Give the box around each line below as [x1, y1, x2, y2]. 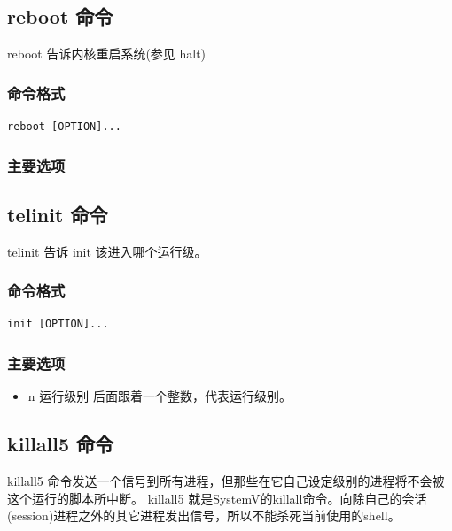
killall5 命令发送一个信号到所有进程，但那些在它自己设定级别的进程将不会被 [7, 472, 445, 490]
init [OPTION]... [7, 318, 109, 331]
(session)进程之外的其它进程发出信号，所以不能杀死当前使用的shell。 [7, 506, 401, 525]
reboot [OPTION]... [7, 120, 121, 134]
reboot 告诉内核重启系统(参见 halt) [7, 44, 207, 63]
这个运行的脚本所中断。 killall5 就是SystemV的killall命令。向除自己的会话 [7, 489, 427, 507]
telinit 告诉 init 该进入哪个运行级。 [7, 242, 207, 260]
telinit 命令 [7, 200, 108, 227]
